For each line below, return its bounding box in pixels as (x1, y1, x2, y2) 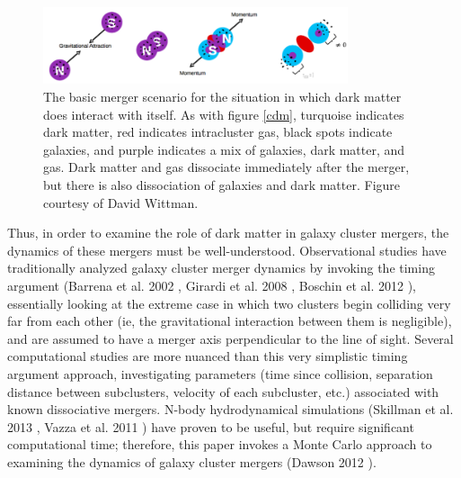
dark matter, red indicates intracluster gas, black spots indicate (43, 122, 393, 141)
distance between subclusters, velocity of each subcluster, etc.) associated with (7, 382, 439, 401)
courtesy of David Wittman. (43, 193, 199, 212)
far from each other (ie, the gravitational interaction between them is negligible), (7, 311, 452, 330)
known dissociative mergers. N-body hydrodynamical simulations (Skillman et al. (7, 400, 454, 419)
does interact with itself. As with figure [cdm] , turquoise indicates (43, 104, 404, 123)
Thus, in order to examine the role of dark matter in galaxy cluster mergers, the (7, 223, 449, 242)
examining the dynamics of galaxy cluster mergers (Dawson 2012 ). (7, 452, 377, 471)
